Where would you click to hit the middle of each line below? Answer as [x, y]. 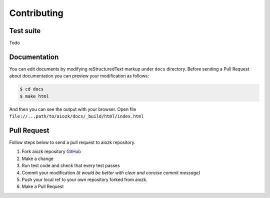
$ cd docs [32, 89]
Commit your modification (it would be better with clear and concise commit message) [111, 172]
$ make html [34, 96]
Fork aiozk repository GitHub [51, 151]
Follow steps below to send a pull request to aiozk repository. [72, 142]
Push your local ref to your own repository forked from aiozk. [84, 179]
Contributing [36, 13]
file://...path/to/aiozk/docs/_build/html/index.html [76, 116]
